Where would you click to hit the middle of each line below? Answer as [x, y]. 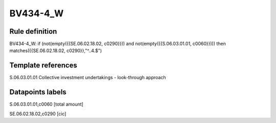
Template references [43, 66]
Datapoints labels [38, 92]
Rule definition [33, 31]
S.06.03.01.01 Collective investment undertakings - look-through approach [88, 78]
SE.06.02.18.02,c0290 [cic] [38, 114]
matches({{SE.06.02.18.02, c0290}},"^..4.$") [56, 51]
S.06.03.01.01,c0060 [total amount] [47, 104]
